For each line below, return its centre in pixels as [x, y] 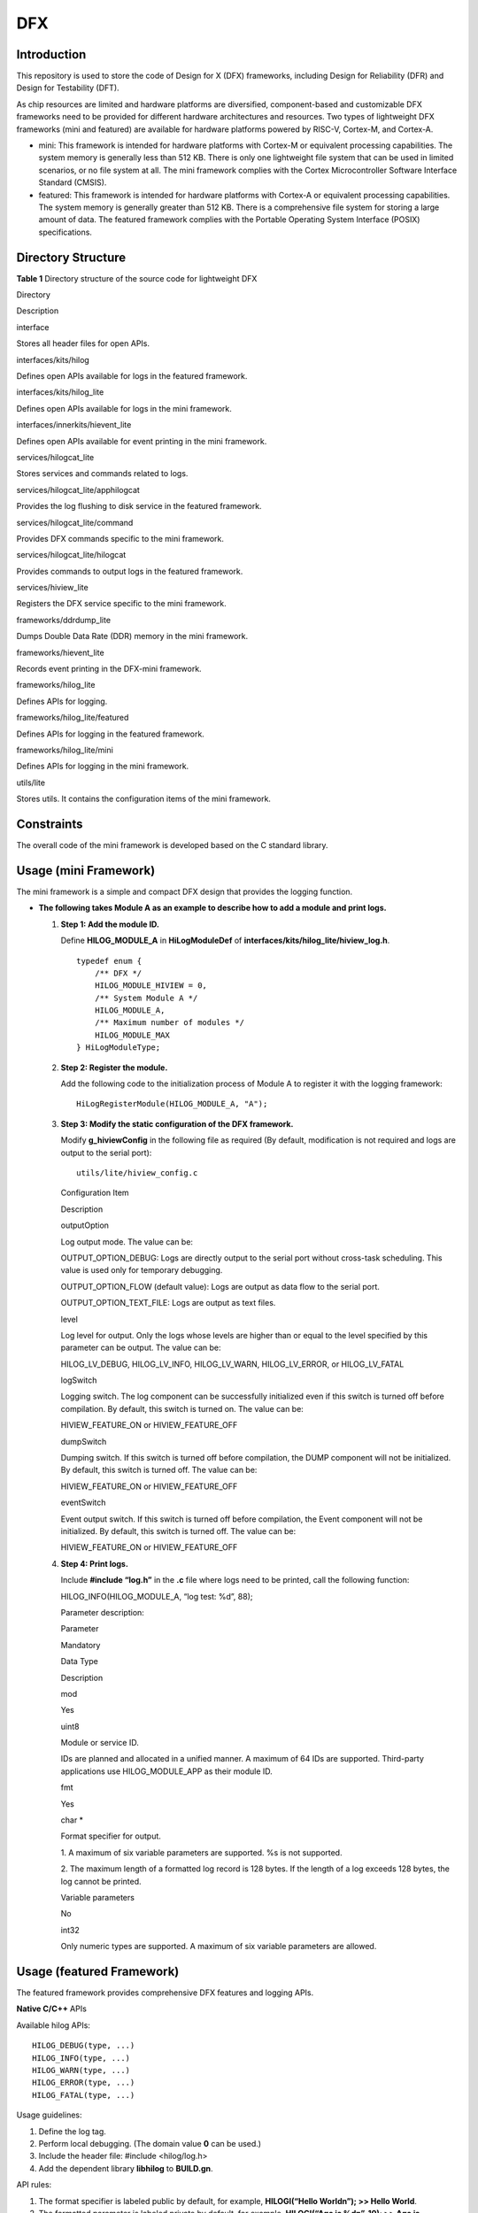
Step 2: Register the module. [114, 1068]
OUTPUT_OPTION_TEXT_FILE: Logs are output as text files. [168, 1303]
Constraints [50, 824]
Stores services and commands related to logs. [102, 474]
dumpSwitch [84, 1441]
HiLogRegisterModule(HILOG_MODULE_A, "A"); [172, 1104]
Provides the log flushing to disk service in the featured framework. [139, 506]
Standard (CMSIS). [73, 182]
